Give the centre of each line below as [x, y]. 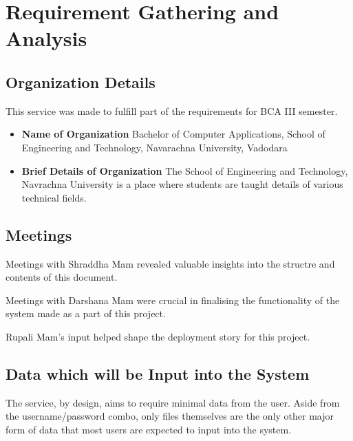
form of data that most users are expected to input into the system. [149, 429]
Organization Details [81, 82]
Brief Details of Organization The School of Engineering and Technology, [185, 170]
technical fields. [54, 197]
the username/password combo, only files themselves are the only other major [170, 416]
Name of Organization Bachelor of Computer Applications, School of [173, 134]
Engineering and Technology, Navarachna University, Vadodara [154, 147]
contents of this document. [62, 277]
